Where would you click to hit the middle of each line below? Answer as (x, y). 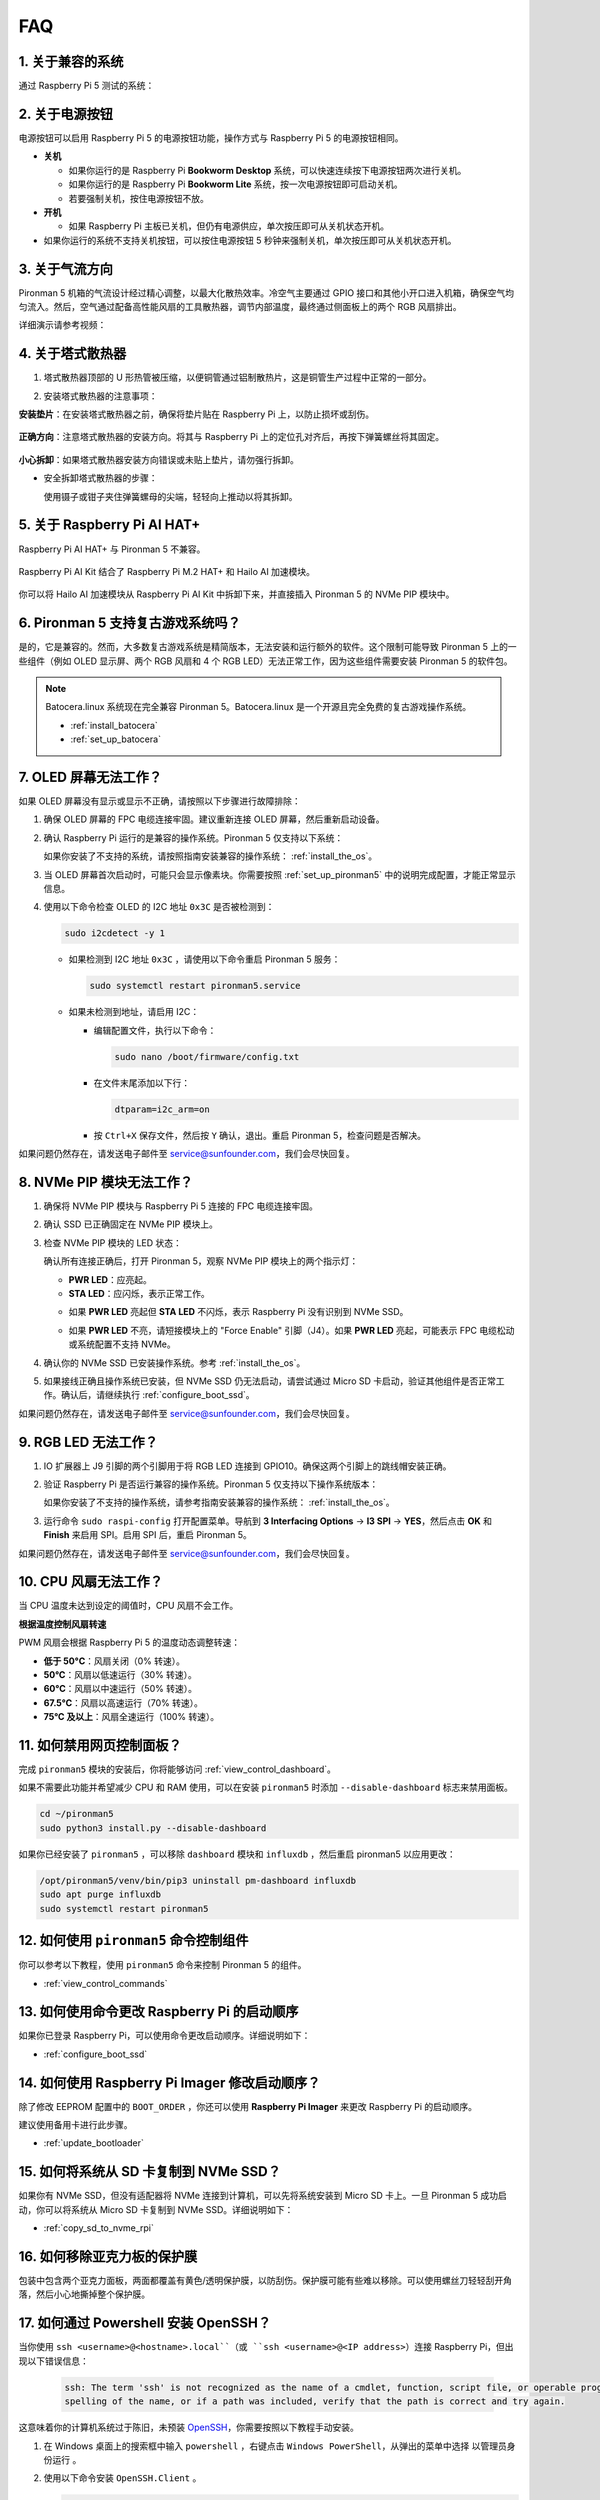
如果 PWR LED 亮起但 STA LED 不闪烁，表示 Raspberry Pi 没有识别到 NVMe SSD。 (238, 1312)
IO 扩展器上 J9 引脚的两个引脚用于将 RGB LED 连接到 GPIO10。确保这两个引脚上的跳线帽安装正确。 (247, 1466)
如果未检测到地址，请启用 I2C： (134, 1012)
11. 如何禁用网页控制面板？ (100, 1745)
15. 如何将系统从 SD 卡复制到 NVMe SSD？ (150, 2171)
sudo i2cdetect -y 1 (114, 933)
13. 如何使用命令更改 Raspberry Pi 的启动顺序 (158, 2011)
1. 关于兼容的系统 (71, 61)
